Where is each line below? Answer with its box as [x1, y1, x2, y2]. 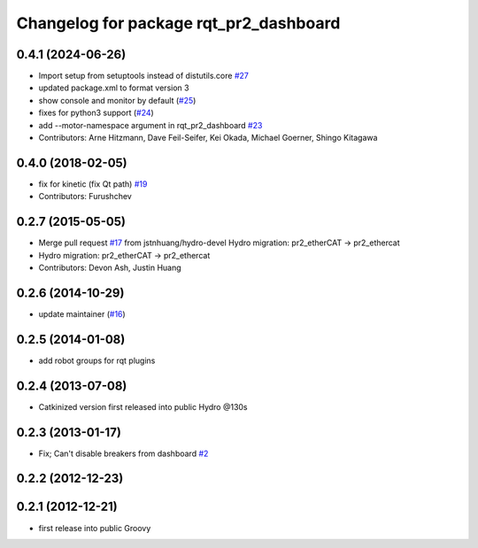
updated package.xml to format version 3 [38, 82, 189, 93]
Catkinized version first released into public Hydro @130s [38, 401, 248, 412]
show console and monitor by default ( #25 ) [38, 95, 197, 105]
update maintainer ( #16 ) [38, 308, 126, 319]
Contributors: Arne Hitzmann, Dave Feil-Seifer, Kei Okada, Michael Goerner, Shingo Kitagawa [38, 133, 378, 143]
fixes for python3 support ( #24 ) [38, 107, 154, 119]
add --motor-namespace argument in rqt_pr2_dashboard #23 [38, 120, 263, 130]
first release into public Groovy [38, 522, 151, 533]
